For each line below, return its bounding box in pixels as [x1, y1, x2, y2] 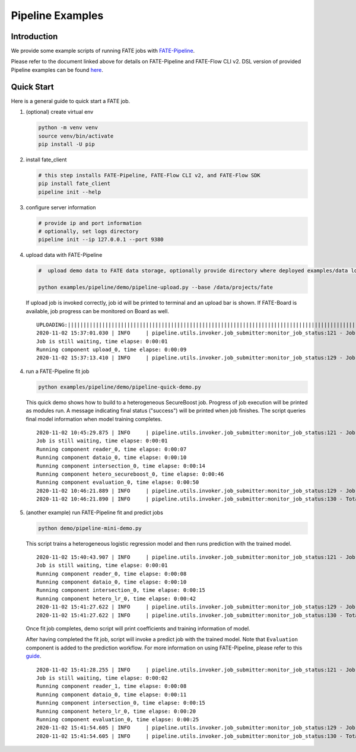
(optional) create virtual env [26, 109, 94, 116]
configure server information [26, 203, 96, 211]
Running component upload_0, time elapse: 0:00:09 [36, 346, 187, 353]
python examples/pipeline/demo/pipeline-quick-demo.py [38, 383, 201, 390]
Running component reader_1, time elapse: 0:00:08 [36, 683, 187, 690]
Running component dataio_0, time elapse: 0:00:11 [36, 691, 187, 698]
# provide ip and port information [38, 219, 142, 227]
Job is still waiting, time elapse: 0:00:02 [36, 674, 169, 681]
